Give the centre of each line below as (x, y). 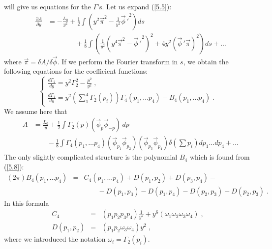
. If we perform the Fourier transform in (118, 61)
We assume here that (36, 111)
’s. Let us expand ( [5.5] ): (135, 6)
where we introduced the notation (55, 239)
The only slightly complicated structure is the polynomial (91, 157)
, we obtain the (206, 61)
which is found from (220, 157)
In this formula (27, 203)
